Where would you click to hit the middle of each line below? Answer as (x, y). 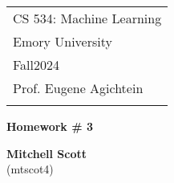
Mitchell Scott (47, 153)
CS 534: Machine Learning (87, 18)
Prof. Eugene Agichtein (78, 88)
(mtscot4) (30, 169)
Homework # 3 (50, 126)
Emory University (63, 41)
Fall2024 (36, 65)
